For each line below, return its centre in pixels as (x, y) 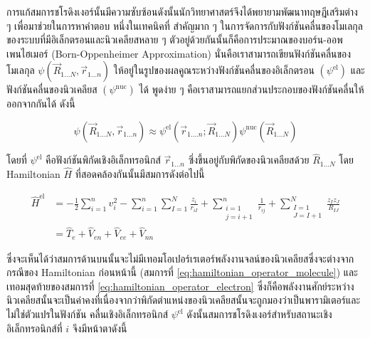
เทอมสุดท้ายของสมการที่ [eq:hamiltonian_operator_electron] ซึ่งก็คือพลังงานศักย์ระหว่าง (180, 286)
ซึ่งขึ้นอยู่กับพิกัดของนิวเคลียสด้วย (249, 160)
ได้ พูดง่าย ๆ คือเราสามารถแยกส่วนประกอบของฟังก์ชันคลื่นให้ (252, 89)
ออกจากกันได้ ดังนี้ (41, 104)
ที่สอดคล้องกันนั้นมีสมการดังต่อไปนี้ (140, 174)
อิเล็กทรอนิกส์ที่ (35, 328)
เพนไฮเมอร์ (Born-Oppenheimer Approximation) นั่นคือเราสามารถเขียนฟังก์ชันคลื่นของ (179, 53)
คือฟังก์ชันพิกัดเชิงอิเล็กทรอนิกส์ (103, 160)
